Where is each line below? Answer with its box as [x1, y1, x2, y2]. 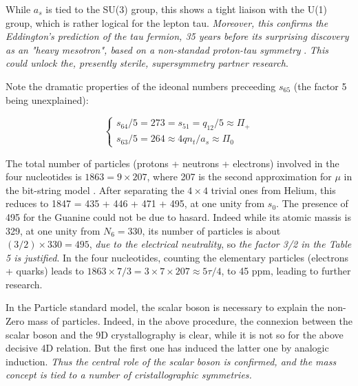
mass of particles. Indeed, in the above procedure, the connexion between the [27, 314, 352, 328]
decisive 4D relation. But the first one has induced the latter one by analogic [6, 341, 329, 355]
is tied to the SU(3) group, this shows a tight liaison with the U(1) [45, 2, 328, 16]
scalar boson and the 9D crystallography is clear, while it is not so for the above [6, 327, 344, 341]
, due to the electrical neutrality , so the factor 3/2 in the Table [89, 237, 352, 251]
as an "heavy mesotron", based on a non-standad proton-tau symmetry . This [6, 42, 329, 56]
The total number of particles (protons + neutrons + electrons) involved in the [6, 156, 339, 170]
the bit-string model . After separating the [6, 182, 185, 197]
